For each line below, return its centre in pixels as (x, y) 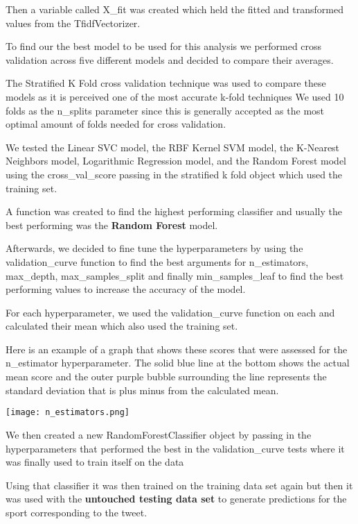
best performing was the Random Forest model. (112, 225)
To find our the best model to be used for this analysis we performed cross (164, 46)
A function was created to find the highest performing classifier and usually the (174, 211)
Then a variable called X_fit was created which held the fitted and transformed (174, 9)
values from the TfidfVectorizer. (73, 23)
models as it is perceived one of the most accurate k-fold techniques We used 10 (175, 96)
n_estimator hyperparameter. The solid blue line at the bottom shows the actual (178, 363)
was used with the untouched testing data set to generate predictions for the (176, 499)
